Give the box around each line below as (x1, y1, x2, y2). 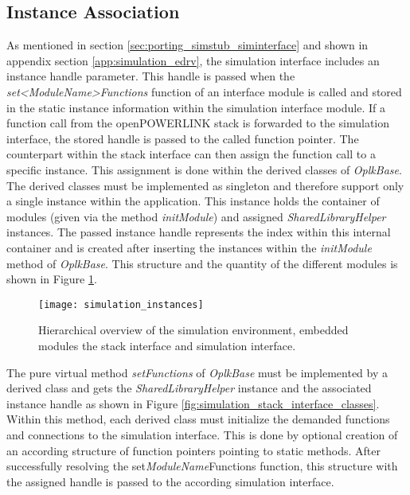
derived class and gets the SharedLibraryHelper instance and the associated (6, 380, 372, 396)
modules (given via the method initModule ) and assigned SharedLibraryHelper (6, 208, 386, 224)
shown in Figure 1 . (6, 271, 97, 287)
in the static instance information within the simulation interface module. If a (6, 99, 385, 115)
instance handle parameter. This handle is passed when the (6, 68, 295, 84)
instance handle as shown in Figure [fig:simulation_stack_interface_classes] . (6, 395, 380, 411)
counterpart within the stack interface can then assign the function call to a (6, 146, 376, 162)
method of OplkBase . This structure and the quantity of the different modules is (6, 255, 398, 271)
